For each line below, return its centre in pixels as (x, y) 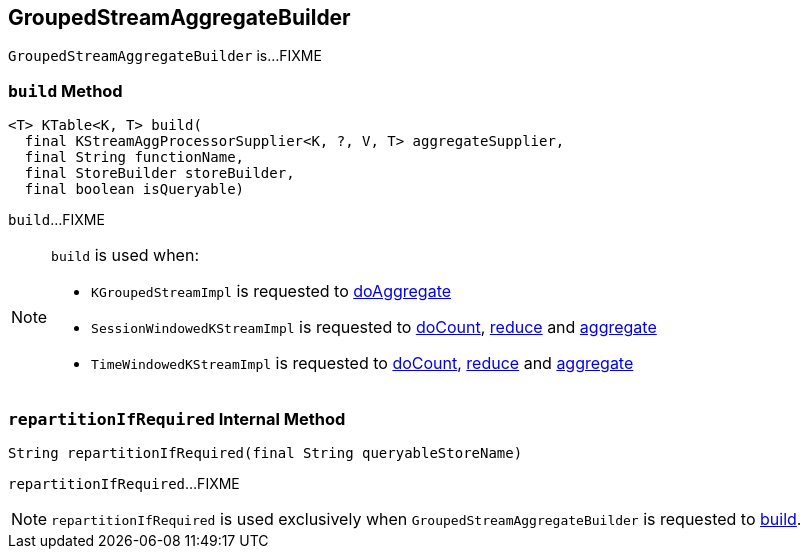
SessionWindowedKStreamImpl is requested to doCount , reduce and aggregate (374, 327)
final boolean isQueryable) (134, 189)
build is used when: (125, 255)
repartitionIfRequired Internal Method (177, 418)
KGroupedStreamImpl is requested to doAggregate (271, 291)
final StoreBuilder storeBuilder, (159, 173)
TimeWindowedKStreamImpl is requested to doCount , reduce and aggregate (362, 363)
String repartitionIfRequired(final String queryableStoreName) (265, 452)
